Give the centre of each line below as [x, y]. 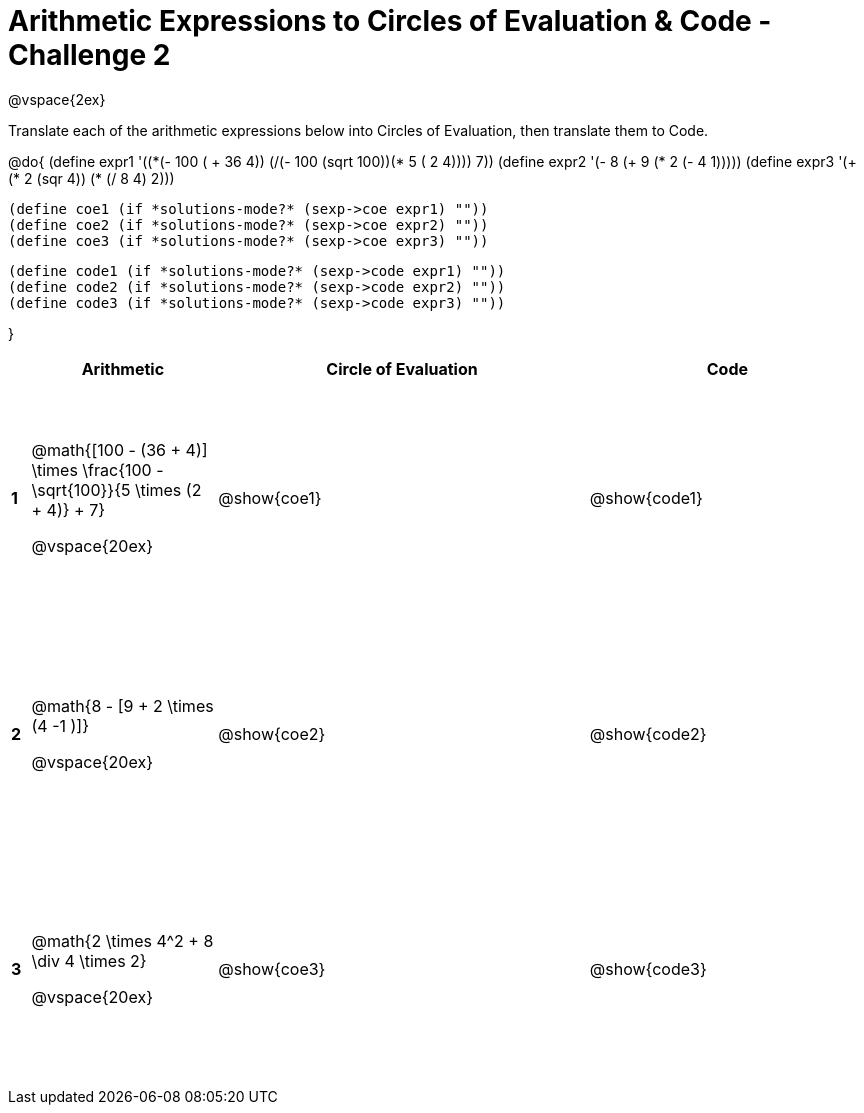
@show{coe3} [272, 969]
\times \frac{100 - [97, 470]
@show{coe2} [272, 733]
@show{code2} [648, 733]
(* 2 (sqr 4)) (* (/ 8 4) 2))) [91, 178]
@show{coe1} [270, 498]
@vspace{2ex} [57, 99]
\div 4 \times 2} [89, 961]
